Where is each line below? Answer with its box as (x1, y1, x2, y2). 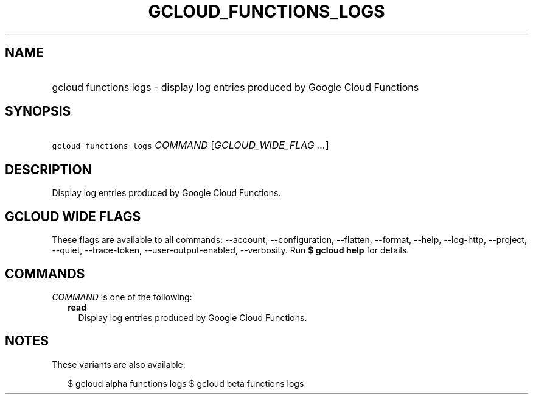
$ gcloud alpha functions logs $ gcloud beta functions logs (68, 378, 304, 389)
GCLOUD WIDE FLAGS (5, 208, 141, 224)
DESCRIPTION (5, 161, 92, 177)
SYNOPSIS (5, 104, 71, 119)
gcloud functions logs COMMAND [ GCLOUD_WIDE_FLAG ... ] (52, 139, 329, 152)
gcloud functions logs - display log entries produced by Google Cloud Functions (52, 80, 419, 93)
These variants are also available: (52, 359, 186, 370)
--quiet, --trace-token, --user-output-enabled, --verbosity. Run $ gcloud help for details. (52, 245, 409, 256)
